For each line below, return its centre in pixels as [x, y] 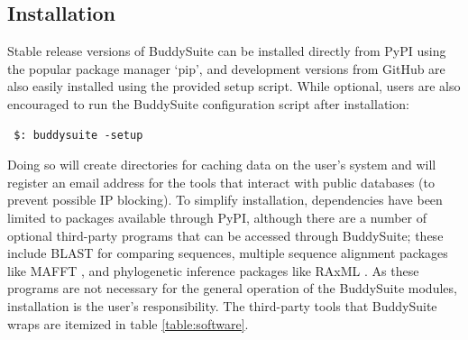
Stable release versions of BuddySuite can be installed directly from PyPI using [227, 51]
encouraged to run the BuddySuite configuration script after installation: [208, 103]
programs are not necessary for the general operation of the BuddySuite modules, [232, 288]
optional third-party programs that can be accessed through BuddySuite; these [225, 235]
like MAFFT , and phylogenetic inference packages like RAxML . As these [213, 270]
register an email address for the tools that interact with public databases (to [221, 182]
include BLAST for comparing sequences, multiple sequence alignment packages [228, 253]
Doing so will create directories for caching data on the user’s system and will [222, 165]
